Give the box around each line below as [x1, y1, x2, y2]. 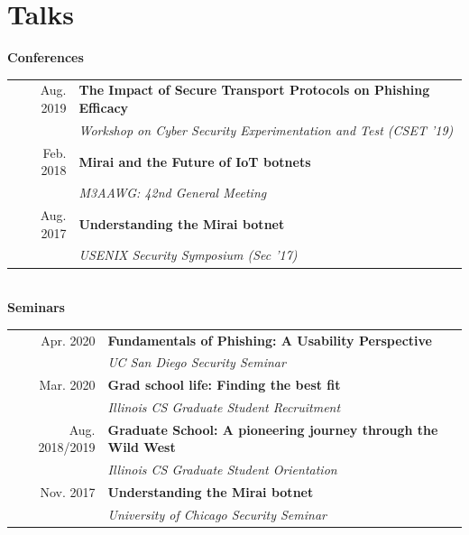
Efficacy [78, 98, 129, 117]
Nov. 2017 [40, 483, 96, 502]
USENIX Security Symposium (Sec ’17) [78, 245, 298, 264]
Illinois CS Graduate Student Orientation [107, 460, 337, 479]
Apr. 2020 [41, 330, 96, 349]
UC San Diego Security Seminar [107, 353, 286, 372]
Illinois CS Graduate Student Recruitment [107, 398, 341, 417]
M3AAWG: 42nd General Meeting [78, 183, 267, 202]
